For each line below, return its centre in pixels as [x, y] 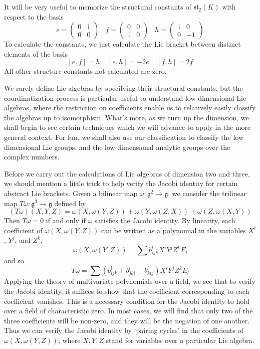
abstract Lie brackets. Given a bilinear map [71, 193]
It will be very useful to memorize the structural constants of [98, 7]
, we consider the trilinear [207, 193]
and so [14, 260]
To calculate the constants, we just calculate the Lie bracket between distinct [122, 44]
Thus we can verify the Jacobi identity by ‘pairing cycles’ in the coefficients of [124, 330]
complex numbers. [32, 157]
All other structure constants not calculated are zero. [85, 71]
